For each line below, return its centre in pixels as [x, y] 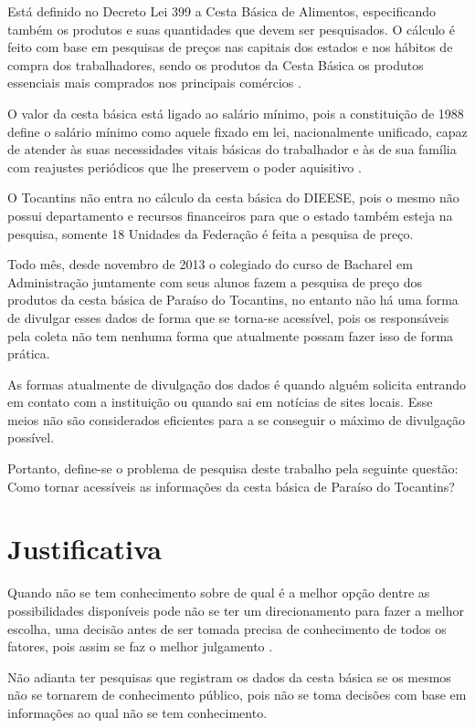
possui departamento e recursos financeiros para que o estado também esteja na [230, 215]
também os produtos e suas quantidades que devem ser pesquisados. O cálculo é [231, 29]
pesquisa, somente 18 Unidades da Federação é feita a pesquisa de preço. [211, 233]
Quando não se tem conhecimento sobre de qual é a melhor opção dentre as [219, 593]
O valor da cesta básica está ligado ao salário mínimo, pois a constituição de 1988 [236, 113]
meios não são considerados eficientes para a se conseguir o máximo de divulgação [237, 419]
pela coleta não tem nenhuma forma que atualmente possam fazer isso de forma [231, 335]
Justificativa [84, 549]
